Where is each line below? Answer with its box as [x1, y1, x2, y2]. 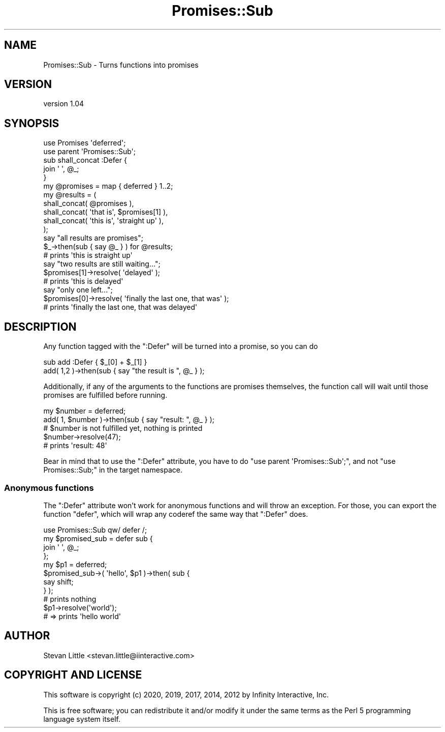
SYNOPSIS [4, 116, 59, 130]
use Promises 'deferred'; [43, 138, 126, 148]
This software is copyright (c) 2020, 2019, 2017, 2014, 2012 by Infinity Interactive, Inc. [43, 690, 329, 699]
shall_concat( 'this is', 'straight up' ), [43, 216, 164, 225]
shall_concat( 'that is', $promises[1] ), [43, 208, 168, 217]
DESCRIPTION [4, 320, 77, 333]
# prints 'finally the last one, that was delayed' [43, 303, 198, 312]
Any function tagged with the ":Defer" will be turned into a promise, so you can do [43, 342, 318, 351]
